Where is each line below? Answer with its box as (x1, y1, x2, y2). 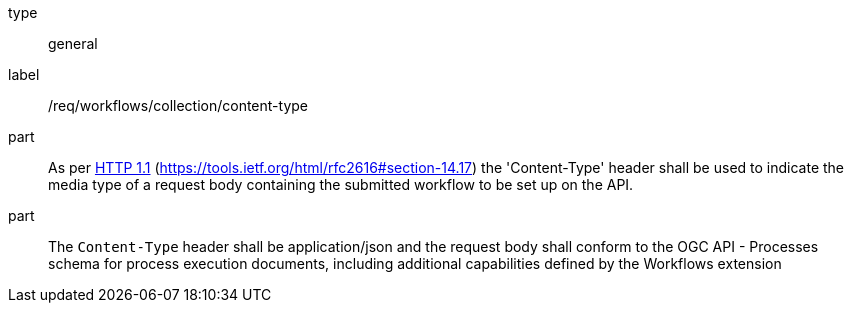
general (48, 35, 98, 52)
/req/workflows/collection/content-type (48, 97, 308, 114)
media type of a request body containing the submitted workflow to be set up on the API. (48, 176, 634, 193)
